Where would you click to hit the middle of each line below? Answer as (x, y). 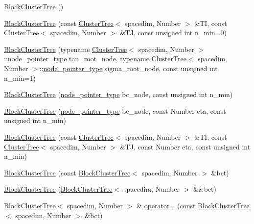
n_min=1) (20, 78)
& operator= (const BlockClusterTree (193, 205)
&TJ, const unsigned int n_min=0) (173, 33)
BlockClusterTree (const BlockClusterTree (67, 172)
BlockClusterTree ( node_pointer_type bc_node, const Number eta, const (115, 111)
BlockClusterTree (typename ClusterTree (66, 49)
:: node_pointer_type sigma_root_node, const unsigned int (128, 68)
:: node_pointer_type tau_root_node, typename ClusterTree (95, 59)
